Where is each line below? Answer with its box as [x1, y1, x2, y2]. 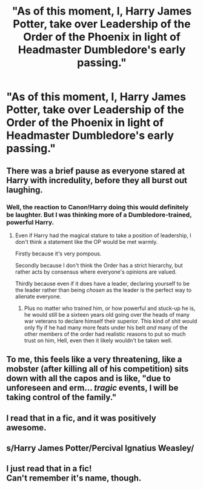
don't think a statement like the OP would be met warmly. [15, 238, 158, 245]
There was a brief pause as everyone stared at [6, 166, 185, 176]
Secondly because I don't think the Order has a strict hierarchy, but [15, 261, 183, 269]
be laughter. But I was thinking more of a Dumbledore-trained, [6, 211, 192, 219]
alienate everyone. [15, 292, 62, 300]
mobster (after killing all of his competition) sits [6, 364, 189, 374]
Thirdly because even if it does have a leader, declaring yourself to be [15, 280, 190, 287]
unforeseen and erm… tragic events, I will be [6, 383, 179, 393]
